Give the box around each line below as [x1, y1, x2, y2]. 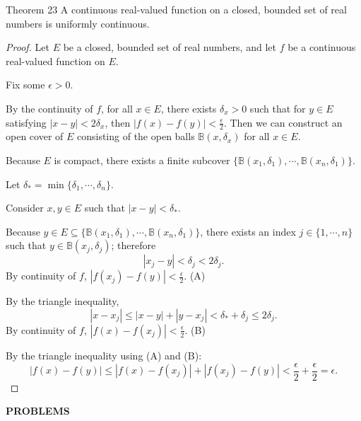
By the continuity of [6, 100, 93, 115]
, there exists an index [200, 224, 296, 238]
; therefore [111, 238, 156, 253]
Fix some [6, 77, 45, 92]
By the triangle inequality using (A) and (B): [6, 347, 202, 362]
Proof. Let [6, 40, 49, 54]
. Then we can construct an [223, 115, 343, 129]
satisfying [6, 115, 47, 129]
